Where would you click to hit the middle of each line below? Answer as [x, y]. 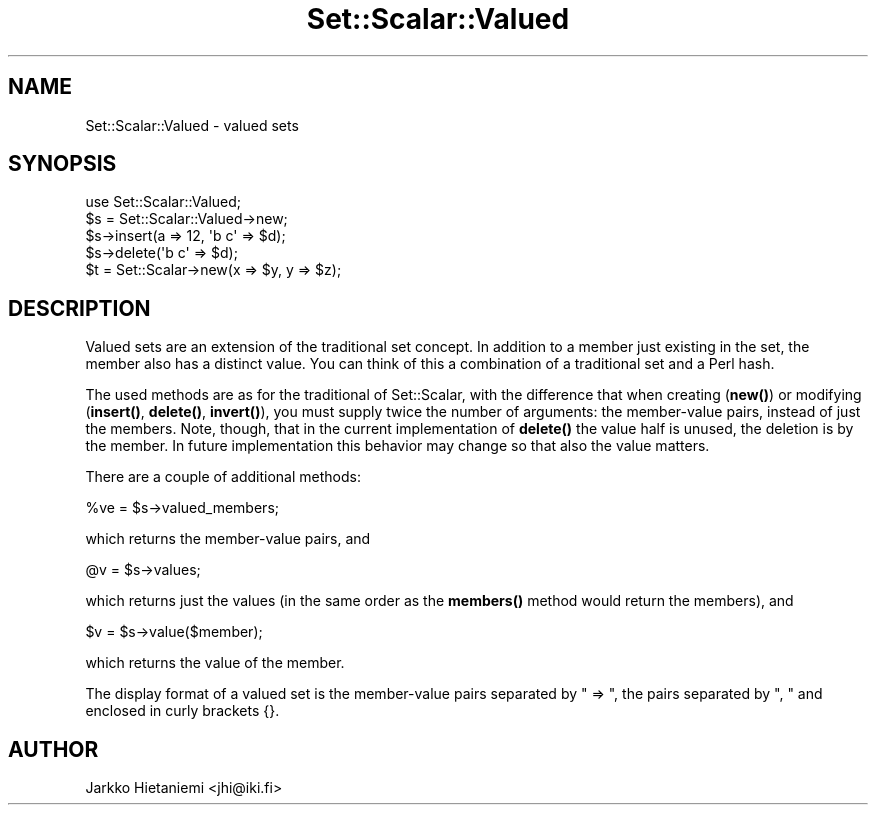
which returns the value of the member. [215, 663]
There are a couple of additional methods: [223, 477]
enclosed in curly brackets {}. [182, 711]
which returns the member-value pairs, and [228, 539]
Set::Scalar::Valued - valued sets [192, 125]
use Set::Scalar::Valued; [163, 202]
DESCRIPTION [79, 308]
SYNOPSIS [62, 164]
